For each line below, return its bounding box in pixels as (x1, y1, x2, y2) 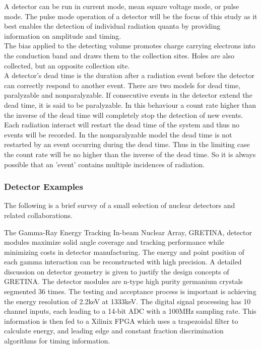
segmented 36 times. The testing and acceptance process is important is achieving (4, 286, 256, 297)
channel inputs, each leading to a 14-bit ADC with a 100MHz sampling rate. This (4, 306, 256, 316)
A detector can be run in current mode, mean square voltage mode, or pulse (4, 1, 239, 11)
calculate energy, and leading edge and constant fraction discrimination (4, 325, 224, 336)
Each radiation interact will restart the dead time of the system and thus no (4, 119, 239, 130)
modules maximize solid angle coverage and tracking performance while (4, 237, 225, 247)
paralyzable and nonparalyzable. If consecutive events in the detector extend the (4, 90, 252, 100)
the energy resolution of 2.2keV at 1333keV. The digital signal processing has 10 (4, 296, 251, 306)
